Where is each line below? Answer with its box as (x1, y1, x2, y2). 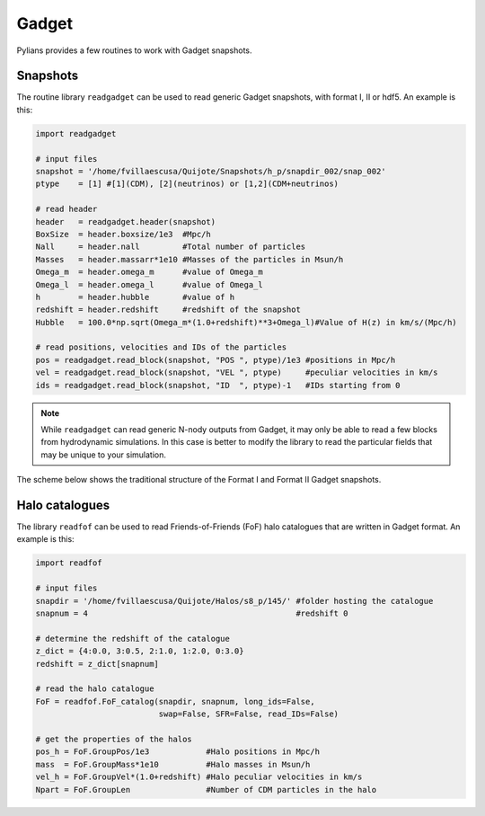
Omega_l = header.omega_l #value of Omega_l (35, 279, 264, 289)
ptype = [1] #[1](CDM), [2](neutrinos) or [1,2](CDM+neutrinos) (35, 179, 339, 189)
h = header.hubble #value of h (35, 292, 235, 302)
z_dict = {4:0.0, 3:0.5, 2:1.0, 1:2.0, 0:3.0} (35, 646, 244, 656)
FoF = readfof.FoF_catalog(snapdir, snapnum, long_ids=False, (35, 696, 315, 706)
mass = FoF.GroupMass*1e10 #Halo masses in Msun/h (35, 759, 311, 769)
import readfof (35, 558, 102, 568)
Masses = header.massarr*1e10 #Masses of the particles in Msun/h (35, 254, 344, 264)
